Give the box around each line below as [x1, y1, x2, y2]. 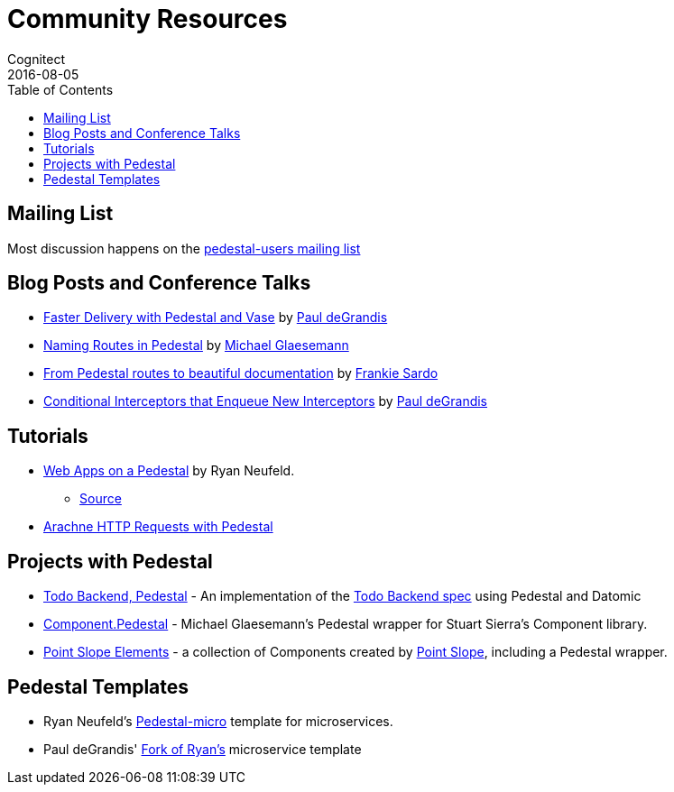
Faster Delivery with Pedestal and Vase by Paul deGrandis [43, 309, 388, 326]
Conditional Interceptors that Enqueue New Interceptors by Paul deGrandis [43, 393, 488, 410]
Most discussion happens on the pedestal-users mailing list [7, 240, 361, 256]
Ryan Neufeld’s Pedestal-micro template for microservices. [43, 713, 393, 729]
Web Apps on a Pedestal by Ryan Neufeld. [43, 463, 295, 479]
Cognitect [7, 51, 66, 67]
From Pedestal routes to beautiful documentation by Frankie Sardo [43, 365, 439, 382]
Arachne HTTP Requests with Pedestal [43, 519, 273, 535]
